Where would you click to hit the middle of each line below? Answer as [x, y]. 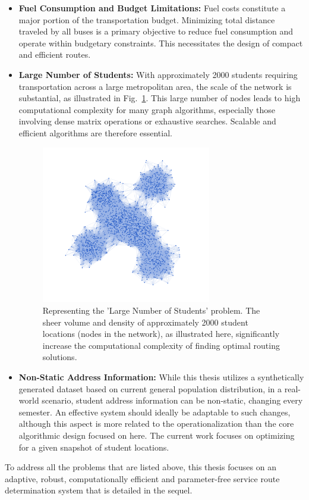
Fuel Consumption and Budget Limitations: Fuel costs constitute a [152, 8]
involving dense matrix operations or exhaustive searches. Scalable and [147, 121]
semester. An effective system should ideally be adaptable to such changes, [154, 412]
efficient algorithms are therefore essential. [95, 132]
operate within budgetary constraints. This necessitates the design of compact [161, 43]
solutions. [60, 357]
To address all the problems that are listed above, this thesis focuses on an [141, 467]
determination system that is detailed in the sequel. [99, 490]
